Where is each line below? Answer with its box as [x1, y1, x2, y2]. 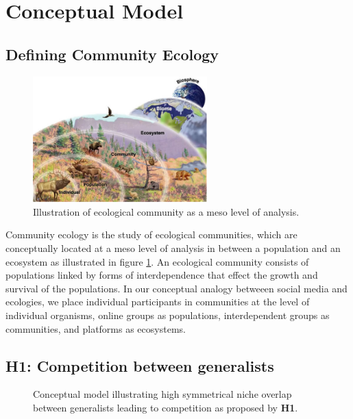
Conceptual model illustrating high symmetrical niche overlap [33, 387, 292, 401]
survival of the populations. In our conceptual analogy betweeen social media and [5, 281, 348, 295]
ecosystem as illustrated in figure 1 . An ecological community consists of [5, 254, 309, 268]
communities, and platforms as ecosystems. [5, 321, 186, 335]
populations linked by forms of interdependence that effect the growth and [5, 268, 318, 282]
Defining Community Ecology [5, 43, 219, 64]
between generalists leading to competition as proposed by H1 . [33, 400, 298, 414]
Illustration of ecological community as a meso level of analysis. [33, 204, 300, 218]
